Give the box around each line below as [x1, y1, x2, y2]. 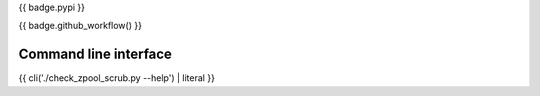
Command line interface [18, 46, 172, 63]
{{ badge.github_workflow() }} [18, 20, 142, 32]
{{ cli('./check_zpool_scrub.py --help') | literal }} [18, 72, 215, 84]
